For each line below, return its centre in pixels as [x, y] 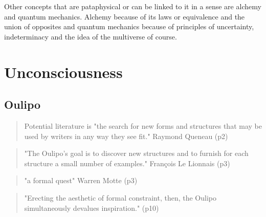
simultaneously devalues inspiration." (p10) [92, 208]
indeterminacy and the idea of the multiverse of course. [91, 36]
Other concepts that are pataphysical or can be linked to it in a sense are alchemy [133, 6]
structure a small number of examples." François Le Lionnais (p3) [127, 163]
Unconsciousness [63, 72]
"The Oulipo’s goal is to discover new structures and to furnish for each [136, 153]
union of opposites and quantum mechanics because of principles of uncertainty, [129, 26]
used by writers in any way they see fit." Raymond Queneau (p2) [126, 136]
